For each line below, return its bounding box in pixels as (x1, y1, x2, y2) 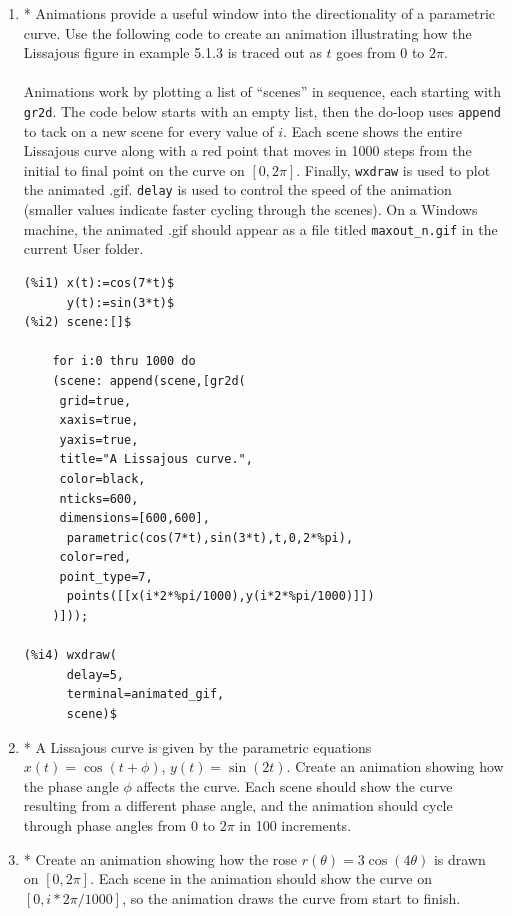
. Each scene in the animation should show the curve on (90, 868, 433, 889)
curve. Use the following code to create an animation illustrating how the (23, 22, 472, 43)
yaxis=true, (59, 432, 139, 447)
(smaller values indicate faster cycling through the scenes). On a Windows (23, 199, 478, 220)
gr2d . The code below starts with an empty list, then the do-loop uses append (23, 100, 501, 121)
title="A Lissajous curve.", (59, 452, 253, 467)
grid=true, (59, 393, 132, 408)
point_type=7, (59, 569, 153, 584)
